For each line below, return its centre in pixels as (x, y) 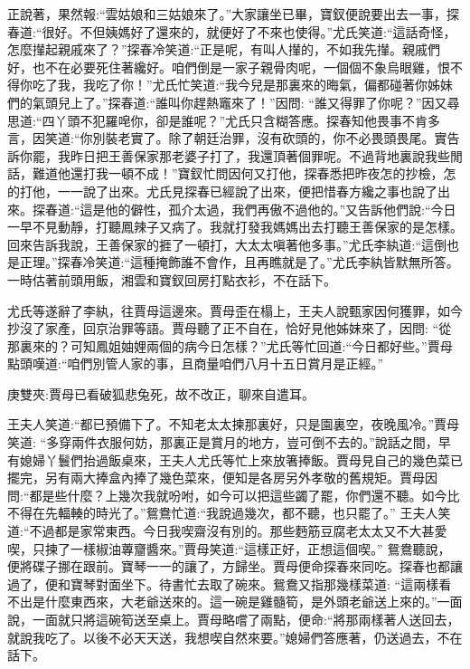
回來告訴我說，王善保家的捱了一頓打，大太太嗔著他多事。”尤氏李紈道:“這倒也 (234, 244)
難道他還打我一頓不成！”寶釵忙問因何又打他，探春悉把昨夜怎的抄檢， (238, 173)
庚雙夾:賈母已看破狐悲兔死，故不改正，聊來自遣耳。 (161, 393)
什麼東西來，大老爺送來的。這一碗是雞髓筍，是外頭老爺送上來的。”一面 (254, 602)
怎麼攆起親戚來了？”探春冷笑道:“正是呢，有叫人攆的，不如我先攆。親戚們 (224, 49)
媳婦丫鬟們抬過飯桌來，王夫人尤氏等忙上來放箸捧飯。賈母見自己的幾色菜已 (241, 459)
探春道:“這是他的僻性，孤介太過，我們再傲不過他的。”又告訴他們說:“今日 (244, 209)
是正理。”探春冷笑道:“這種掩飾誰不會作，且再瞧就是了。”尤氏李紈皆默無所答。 (233, 262)
